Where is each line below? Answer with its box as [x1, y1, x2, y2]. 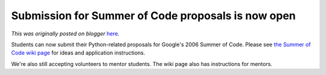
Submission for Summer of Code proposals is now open [11, 9, 296, 22]
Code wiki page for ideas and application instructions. [11, 49, 145, 56]
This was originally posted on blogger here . [11, 30, 120, 37]
